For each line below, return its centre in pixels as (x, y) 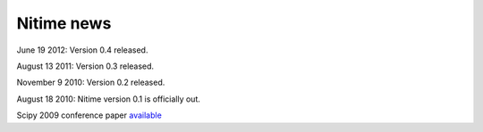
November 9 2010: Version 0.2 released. (91, 82)
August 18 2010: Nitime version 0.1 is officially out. (108, 99)
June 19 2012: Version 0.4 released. (82, 50)
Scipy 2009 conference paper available (89, 115)
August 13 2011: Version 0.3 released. (85, 66)
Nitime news (64, 23)
